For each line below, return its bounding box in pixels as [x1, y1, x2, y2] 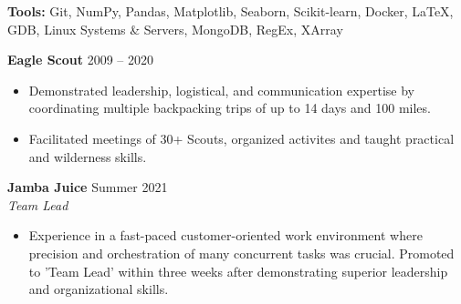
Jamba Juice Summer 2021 [7, 177, 168, 197]
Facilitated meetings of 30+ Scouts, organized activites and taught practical [28, 128, 455, 147]
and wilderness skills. [28, 147, 147, 166]
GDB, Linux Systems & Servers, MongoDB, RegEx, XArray [7, 19, 343, 38]
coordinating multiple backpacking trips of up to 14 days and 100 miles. [28, 98, 431, 117]
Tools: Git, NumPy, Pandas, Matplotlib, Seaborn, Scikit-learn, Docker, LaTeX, [7, 2, 454, 20]
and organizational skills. [28, 279, 169, 299]
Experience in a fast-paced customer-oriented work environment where [28, 226, 423, 245]
